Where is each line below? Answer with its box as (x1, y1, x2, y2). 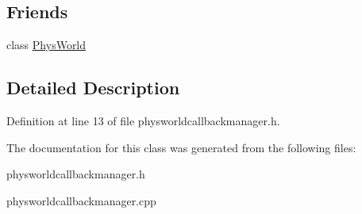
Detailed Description (6, 75, 180, 100)
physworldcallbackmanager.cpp (6, 192, 156, 208)
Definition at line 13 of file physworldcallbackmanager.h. (6, 113, 280, 128)
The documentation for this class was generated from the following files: (6, 139, 356, 155)
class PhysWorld (6, 36, 87, 53)
